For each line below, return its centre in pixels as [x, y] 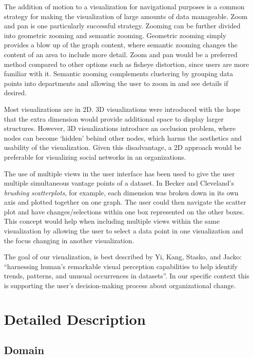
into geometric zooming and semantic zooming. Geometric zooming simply [115, 35]
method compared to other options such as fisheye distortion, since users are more [126, 64]
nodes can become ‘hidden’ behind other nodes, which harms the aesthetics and [123, 137]
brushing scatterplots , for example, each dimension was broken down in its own [121, 192]
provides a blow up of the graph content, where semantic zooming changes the [121, 45]
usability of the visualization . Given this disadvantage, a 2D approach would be [123, 147]
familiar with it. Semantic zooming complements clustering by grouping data [119, 74]
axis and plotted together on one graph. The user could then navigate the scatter [125, 202]
